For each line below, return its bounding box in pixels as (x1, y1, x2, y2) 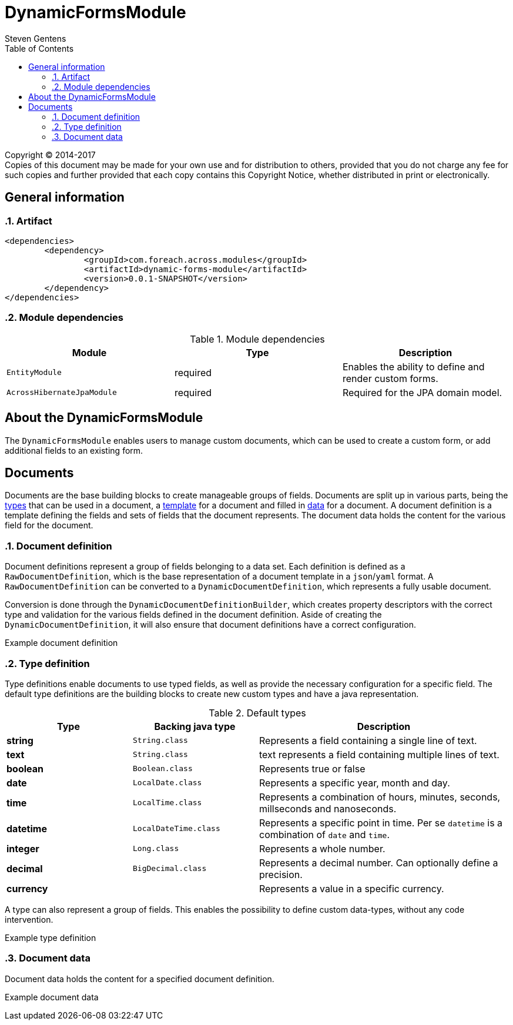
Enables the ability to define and (342, 360, 485, 373)
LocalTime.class (133, 798, 202, 808)
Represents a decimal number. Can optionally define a (259, 856, 498, 869)
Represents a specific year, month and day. (259, 776, 450, 789)
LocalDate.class (133, 778, 202, 788)
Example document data (5, 991, 99, 1002)
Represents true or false (259, 762, 366, 775)
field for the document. (5, 520, 93, 531)
